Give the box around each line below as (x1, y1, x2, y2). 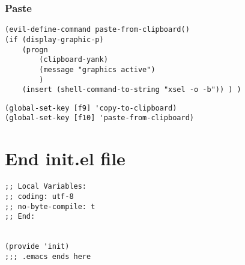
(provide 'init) (5, 242, 70, 251)
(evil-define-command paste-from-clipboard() (5, 25, 190, 34)
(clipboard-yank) (39, 55, 108, 64)
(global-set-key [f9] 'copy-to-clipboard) (5, 103, 177, 112)
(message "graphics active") (39, 65, 156, 74)
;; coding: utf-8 (5, 192, 74, 201)
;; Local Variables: (5, 182, 87, 191)
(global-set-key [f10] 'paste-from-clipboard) (5, 114, 194, 123)
